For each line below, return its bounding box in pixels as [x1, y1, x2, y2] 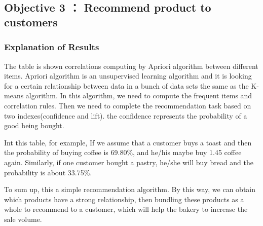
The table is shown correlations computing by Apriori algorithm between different [4, 60, 258, 71]
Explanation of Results [4, 41, 99, 53]
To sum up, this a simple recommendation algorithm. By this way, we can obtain [4, 184, 256, 195]
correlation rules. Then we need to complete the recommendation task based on [4, 100, 251, 110]
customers [4, 14, 58, 29]
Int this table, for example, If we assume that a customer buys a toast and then [4, 137, 252, 147]
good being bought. [4, 120, 64, 131]
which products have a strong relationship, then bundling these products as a [4, 194, 244, 204]
